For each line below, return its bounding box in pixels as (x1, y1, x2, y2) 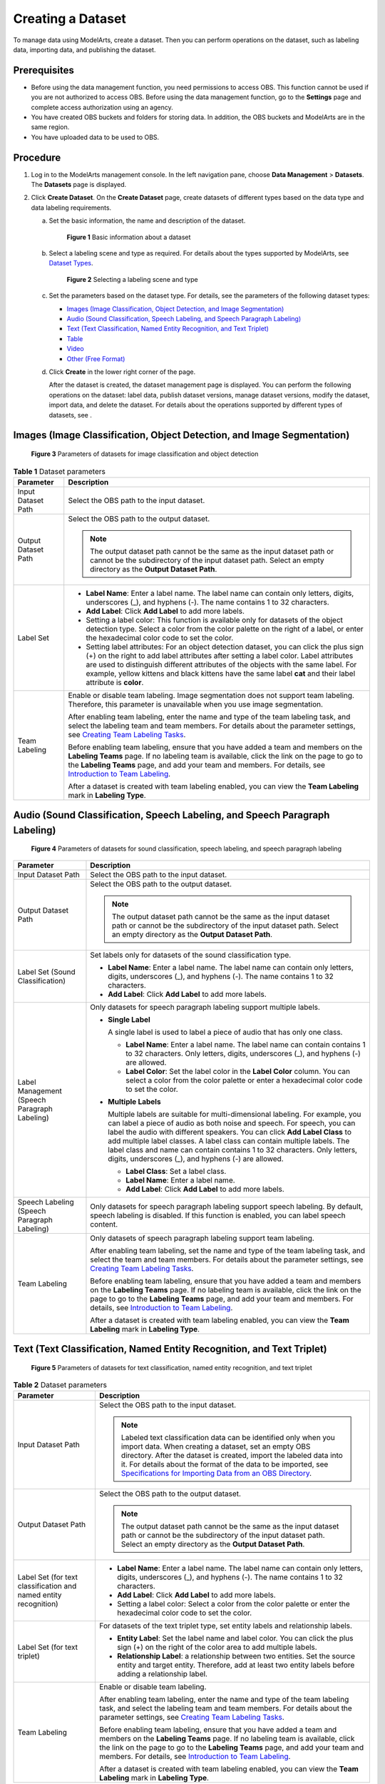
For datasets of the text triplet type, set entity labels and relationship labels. (99, 1621, 353, 1631)
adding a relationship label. (117, 1669, 208, 1679)
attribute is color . (86, 677, 144, 687)
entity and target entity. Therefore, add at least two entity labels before (117, 1660, 355, 1670)
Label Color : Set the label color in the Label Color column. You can (125, 1066, 351, 1076)
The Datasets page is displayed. (31, 181, 127, 189)
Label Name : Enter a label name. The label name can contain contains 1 (125, 1039, 366, 1049)
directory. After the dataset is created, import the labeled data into (121, 1451, 344, 1461)
